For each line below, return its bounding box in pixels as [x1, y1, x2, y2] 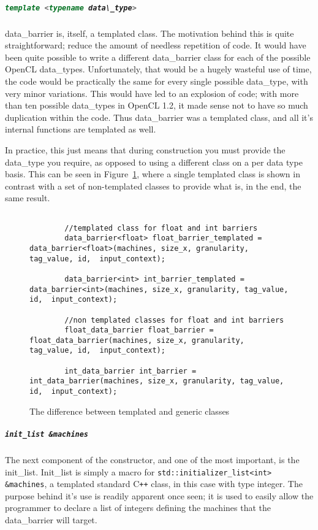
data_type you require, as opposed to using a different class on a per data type [5, 155, 303, 168]
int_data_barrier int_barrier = [64, 366, 197, 375]
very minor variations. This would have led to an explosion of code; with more [5, 86, 299, 99]
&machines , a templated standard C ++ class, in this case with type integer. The [5, 477, 303, 490]
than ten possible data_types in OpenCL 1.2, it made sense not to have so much [5, 99, 308, 112]
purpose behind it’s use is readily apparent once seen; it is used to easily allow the [5, 489, 314, 502]
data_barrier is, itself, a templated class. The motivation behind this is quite [5, 26, 294, 39]
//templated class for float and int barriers [64, 223, 258, 232]
